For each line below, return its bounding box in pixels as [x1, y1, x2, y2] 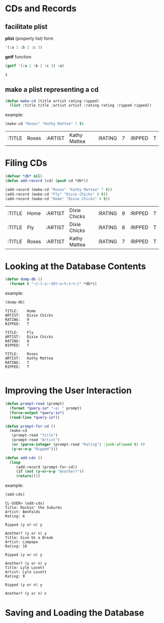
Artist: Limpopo [5, 540, 38, 545]
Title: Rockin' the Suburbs [5, 505, 62, 510]
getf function [5, 53, 32, 59]
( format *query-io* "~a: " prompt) [9, 406, 82, 411]
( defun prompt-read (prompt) [5, 401, 64, 406]
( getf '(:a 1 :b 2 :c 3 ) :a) [5, 63, 64, 68]
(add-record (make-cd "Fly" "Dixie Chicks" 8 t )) [5, 192, 108, 197]
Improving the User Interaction [5, 385, 132, 396]
